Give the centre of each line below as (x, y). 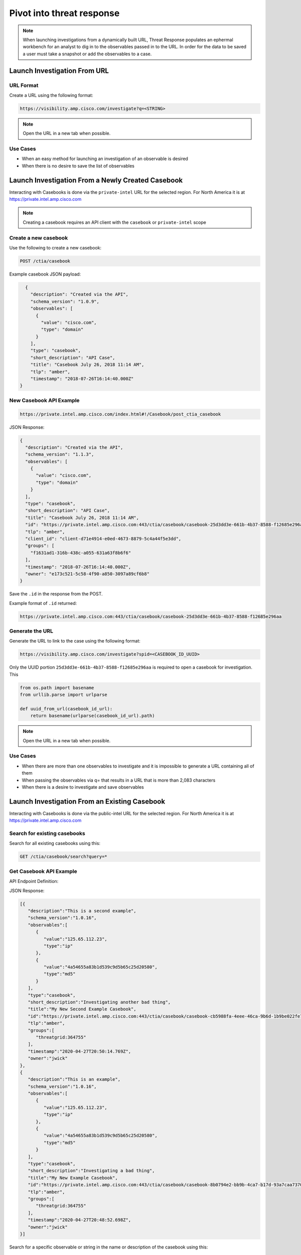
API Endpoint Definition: (34, 882)
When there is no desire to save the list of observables (78, 166)
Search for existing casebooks (47, 833)
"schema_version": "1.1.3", (60, 455)
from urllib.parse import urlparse (63, 695)
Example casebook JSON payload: (45, 274)
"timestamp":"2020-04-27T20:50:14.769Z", (80, 1051)
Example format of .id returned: (43, 603)
